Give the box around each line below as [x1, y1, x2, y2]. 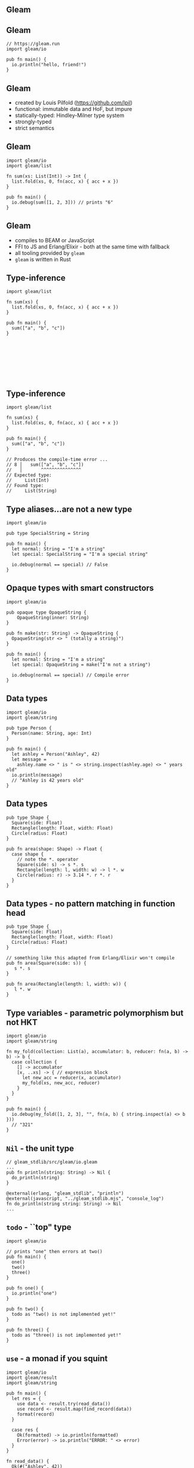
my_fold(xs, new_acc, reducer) [21, 1080, 100, 1086]
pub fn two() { [6, 1306, 44, 1312]
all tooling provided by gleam [14, 249, 85, 256]
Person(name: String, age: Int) [11, 730, 93, 736]
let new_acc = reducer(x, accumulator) [21, 1075, 121, 1081]
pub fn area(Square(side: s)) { [6, 961, 87, 967]
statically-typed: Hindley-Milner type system [14, 112, 124, 119]
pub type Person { [6, 725, 52, 731]
